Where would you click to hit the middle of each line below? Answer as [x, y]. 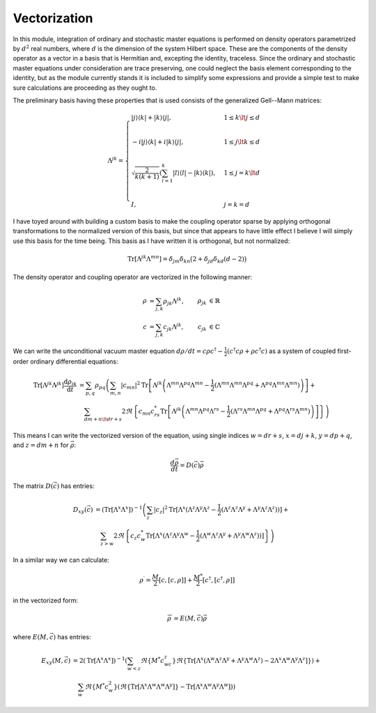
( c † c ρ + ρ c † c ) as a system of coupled [282, 351]
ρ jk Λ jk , [173, 301]
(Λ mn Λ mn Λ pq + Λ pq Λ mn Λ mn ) [257, 385]
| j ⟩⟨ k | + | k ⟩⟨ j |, [151, 118]
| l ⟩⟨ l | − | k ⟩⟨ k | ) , [194, 173]
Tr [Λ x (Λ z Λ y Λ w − [170, 535]
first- [344, 351]
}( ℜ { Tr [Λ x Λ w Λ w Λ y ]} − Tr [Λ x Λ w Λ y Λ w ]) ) [175, 686]
